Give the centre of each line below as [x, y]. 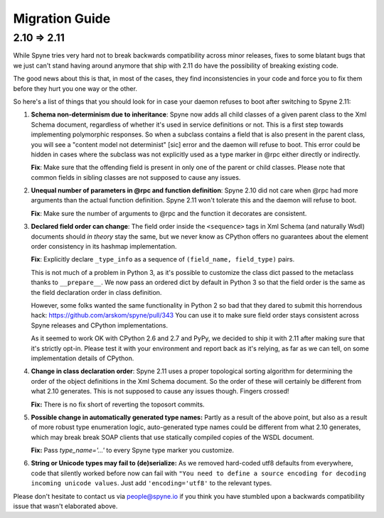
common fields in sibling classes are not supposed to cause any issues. [136, 177]
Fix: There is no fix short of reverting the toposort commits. [118, 404]
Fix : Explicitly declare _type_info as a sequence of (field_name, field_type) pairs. [163, 259]
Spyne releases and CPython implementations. [100, 325]
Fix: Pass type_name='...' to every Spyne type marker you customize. [133, 450]
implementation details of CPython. [82, 358]
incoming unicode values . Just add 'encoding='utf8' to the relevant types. [151, 483]
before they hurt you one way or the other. [75, 88]
